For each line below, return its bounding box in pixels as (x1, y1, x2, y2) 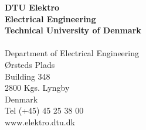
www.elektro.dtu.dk (5, 115, 75, 128)
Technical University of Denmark (5, 24, 141, 36)
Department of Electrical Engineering (5, 47, 139, 59)
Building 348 (5, 70, 50, 82)
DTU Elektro (5, 1, 60, 13)
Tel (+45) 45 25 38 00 (5, 104, 84, 117)
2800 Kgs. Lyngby (5, 81, 70, 94)
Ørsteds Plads (5, 58, 55, 70)
